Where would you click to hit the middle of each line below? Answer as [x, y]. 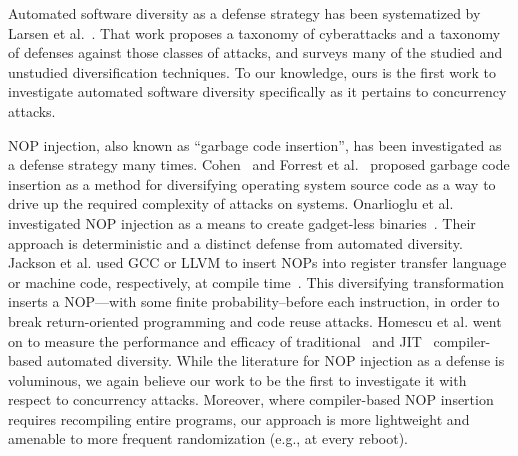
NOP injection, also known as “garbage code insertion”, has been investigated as [255, 144]
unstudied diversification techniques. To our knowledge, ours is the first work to [252, 71]
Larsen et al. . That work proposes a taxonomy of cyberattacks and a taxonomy [254, 32]
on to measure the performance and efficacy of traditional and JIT [215, 340]
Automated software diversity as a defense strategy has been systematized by [244, 13]
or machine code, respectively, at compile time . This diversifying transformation [256, 281]
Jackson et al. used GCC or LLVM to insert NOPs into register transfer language [257, 262]
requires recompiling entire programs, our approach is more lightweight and [239, 418]
